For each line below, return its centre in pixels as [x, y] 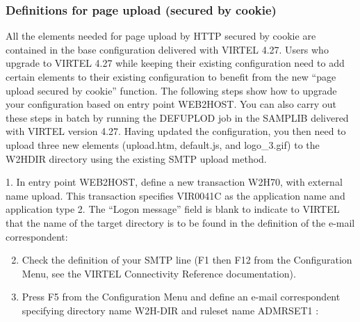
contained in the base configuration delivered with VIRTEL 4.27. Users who [167, 49]
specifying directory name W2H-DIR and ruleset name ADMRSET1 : [170, 310]
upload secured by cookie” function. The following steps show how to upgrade [171, 90]
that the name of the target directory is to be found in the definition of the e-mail [180, 222]
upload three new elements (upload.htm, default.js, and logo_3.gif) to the [163, 144]
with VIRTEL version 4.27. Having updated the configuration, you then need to [176, 131]
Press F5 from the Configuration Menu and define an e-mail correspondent [181, 297]
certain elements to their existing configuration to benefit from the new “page [171, 77]
